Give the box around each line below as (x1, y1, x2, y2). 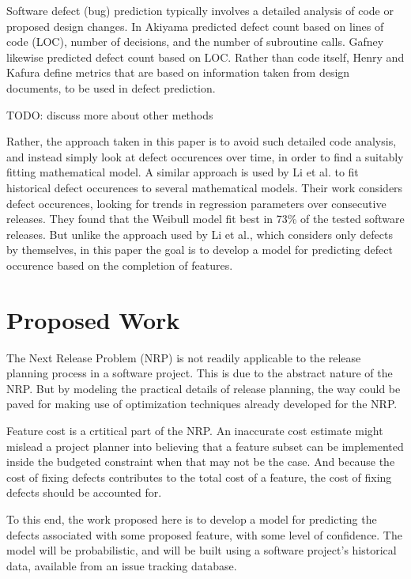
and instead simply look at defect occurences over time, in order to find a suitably (6, 148, 404, 165)
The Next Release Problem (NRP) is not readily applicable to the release (6, 349, 361, 365)
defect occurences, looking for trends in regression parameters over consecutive (6, 195, 386, 211)
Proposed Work (6, 303, 180, 335)
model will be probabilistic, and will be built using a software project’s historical (6, 542, 397, 558)
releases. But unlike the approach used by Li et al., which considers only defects (6, 225, 393, 242)
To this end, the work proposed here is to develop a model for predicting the (6, 510, 377, 527)
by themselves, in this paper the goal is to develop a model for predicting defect (6, 241, 393, 258)
